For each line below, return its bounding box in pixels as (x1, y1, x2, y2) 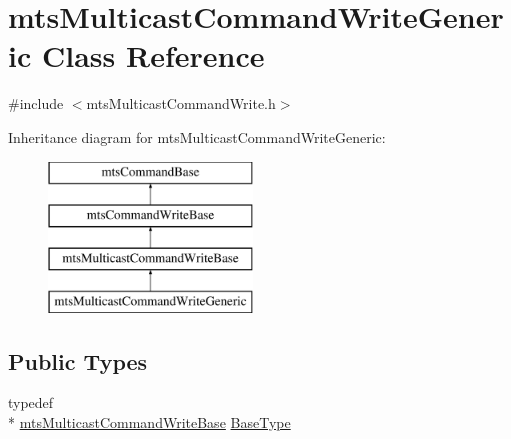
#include (8, 93, 64, 114)
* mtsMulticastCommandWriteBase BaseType (8, 412, 291, 433)
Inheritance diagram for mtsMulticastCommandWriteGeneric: (8, 126, 386, 147)
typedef (8, 392, 54, 413)
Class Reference (41, 35, 265, 76)
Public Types (8, 345, 148, 376)
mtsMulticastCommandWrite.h (86, 93, 276, 114)
